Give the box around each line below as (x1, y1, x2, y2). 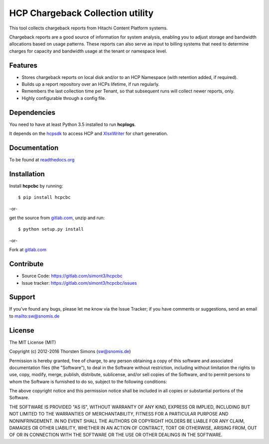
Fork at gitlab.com (9, 247, 47, 253)
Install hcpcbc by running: (9, 183, 63, 189)
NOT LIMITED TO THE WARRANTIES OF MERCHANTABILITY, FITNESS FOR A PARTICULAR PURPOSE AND (9, 411, 229, 417)
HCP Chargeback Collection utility (9, 7, 154, 18)
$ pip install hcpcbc (18, 195, 71, 200)
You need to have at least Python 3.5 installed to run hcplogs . (9, 121, 136, 127)
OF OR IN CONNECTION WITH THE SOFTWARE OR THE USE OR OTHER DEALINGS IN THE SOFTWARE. (9, 432, 223, 438)
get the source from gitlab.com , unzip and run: (9, 215, 105, 221)
